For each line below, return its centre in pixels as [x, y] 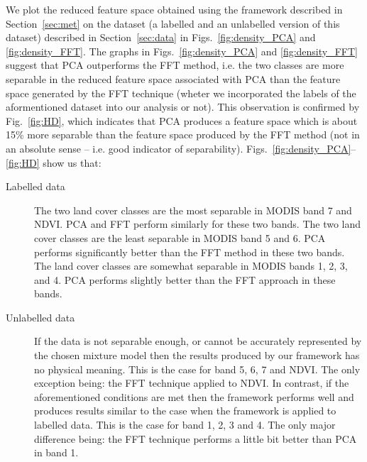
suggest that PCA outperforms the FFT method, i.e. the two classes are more [175, 65]
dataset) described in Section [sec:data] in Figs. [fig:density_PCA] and [161, 37]
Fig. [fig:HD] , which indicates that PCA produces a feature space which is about [182, 120]
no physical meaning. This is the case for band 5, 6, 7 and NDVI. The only [197, 369]
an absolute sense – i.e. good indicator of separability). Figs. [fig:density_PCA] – [181, 148]
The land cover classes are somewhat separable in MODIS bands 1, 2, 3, [191, 266]
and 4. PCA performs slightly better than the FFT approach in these [185, 279]
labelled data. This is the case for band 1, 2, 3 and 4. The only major [185, 425]
